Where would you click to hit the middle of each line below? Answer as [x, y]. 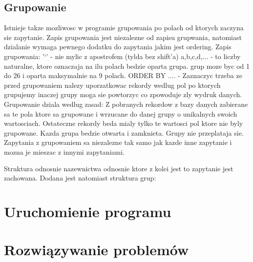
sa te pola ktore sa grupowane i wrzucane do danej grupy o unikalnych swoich [121, 113]
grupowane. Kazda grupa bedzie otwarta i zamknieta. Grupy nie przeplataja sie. [124, 132]
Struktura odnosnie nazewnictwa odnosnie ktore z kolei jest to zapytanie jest [119, 168]
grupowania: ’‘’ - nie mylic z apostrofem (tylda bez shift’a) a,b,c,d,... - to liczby [122, 56]
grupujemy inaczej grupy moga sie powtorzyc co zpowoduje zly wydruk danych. [123, 94]
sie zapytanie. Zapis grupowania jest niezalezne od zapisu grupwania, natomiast [123, 37]
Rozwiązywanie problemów [96, 250]
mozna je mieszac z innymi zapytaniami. [64, 151]
